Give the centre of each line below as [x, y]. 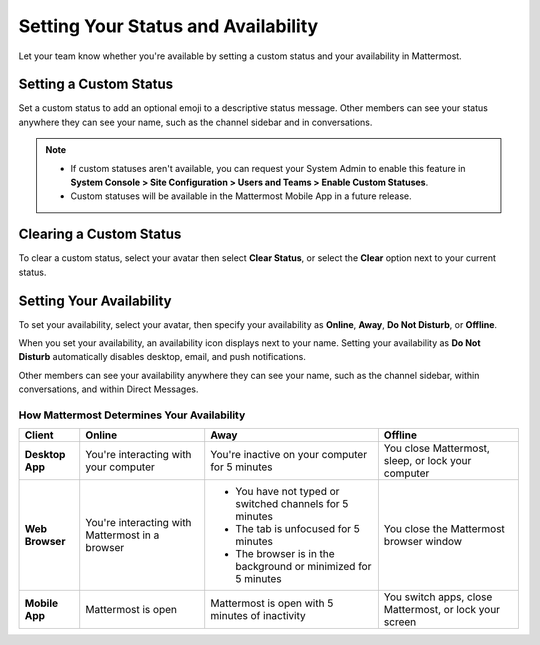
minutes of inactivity [258, 616]
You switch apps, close [438, 597]
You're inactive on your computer [289, 455]
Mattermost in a [122, 535]
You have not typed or [287, 492]
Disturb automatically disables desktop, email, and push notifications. [162, 357]
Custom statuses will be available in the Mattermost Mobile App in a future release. [241, 196]
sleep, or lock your [427, 461]
